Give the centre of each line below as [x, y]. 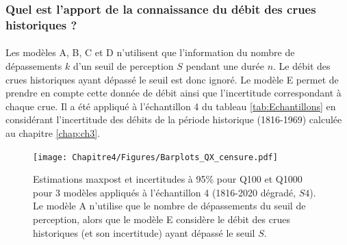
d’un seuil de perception [123, 65]
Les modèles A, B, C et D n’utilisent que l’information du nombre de [150, 52]
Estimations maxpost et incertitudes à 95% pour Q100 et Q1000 [168, 179]
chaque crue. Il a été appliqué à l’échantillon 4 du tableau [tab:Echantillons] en [171, 106]
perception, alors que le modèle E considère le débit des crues [162, 219]
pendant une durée [225, 65]
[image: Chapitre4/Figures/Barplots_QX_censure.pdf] [155, 157]
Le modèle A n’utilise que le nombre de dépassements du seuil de [169, 206]
